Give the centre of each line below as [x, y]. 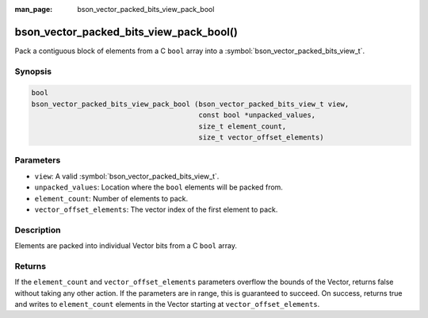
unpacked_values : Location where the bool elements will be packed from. [159, 187]
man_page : [34, 9]
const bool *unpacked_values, [257, 115]
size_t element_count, [243, 126]
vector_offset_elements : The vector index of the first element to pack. [156, 209]
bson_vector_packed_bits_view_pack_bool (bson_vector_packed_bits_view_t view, [190, 104]
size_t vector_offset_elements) [261, 138]
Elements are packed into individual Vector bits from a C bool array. [126, 246]
